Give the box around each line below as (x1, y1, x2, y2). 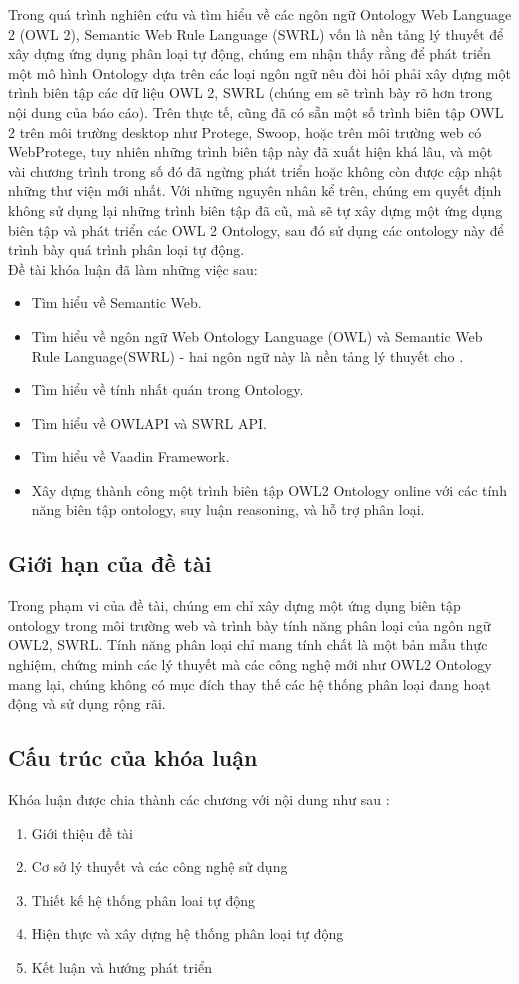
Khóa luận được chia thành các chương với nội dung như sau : (8, 789, 390, 810)
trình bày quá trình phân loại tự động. (8, 239, 245, 260)
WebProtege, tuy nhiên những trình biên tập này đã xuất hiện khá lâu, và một (8, 141, 493, 162)
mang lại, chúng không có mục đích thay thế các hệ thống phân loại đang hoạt (8, 673, 491, 694)
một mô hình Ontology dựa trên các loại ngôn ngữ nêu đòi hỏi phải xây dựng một (8, 62, 511, 83)
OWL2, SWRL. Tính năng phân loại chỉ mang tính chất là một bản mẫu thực (8, 634, 488, 655)
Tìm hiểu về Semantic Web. (31, 292, 202, 313)
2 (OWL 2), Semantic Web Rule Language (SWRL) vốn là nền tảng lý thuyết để (8, 23, 504, 44)
